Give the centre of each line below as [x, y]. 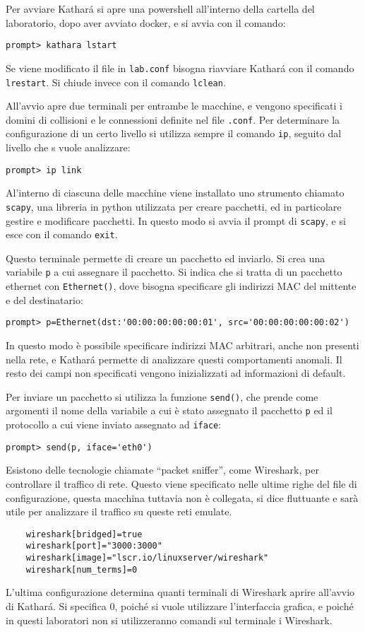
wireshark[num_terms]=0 [82, 569]
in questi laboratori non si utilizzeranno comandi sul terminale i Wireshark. [169, 620]
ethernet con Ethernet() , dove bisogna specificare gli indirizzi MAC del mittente [181, 286]
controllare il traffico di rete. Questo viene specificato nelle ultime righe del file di [181, 484]
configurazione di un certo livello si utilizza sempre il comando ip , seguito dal [174, 133]
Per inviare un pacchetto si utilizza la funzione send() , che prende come [162, 396]
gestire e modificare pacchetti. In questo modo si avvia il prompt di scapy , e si [176, 220]
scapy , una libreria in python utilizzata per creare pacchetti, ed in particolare [174, 206]
